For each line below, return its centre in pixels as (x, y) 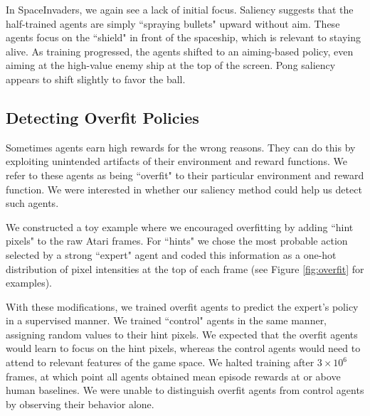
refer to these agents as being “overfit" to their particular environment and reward (185, 175)
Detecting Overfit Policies (102, 117)
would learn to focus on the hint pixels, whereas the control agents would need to (183, 348)
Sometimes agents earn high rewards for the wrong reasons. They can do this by (181, 147)
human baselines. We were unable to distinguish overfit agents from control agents (185, 390)
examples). (29, 283)
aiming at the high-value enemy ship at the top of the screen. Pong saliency (171, 65)
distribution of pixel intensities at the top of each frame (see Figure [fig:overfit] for (185, 268)
